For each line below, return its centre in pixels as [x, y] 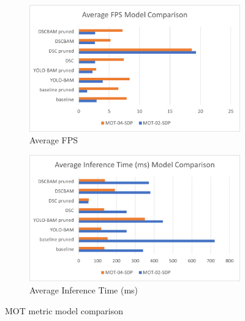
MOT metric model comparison [64, 310]
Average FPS [54, 140]
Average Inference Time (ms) [84, 289]
